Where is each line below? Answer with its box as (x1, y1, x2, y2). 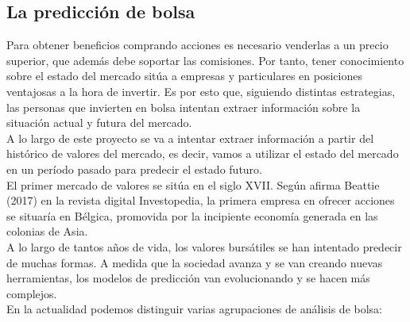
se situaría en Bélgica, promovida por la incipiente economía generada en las (6, 207, 378, 224)
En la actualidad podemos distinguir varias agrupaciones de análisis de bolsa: (6, 301, 383, 317)
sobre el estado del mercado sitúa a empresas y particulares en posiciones (6, 67, 362, 84)
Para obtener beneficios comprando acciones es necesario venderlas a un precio (6, 36, 389, 53)
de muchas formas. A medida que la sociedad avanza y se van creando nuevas (6, 254, 383, 270)
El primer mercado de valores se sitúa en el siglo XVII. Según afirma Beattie (6, 176, 380, 193)
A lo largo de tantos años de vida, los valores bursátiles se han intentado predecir (6, 238, 402, 255)
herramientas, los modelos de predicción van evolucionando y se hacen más (6, 270, 370, 286)
